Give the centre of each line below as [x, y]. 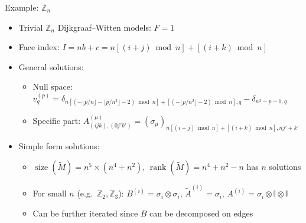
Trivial [31, 27]
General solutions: [51, 66]
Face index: [39, 47]
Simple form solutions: [59, 145]
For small [50, 193]
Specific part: [57, 120]
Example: [22, 7]
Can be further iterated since [85, 213]
